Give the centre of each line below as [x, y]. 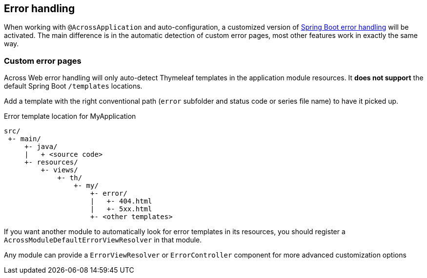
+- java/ [41, 147]
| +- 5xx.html [121, 209]
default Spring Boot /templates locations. [73, 86]
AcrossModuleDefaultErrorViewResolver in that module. [103, 240]
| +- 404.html [121, 201]
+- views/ [59, 170]
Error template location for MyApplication [70, 116]
